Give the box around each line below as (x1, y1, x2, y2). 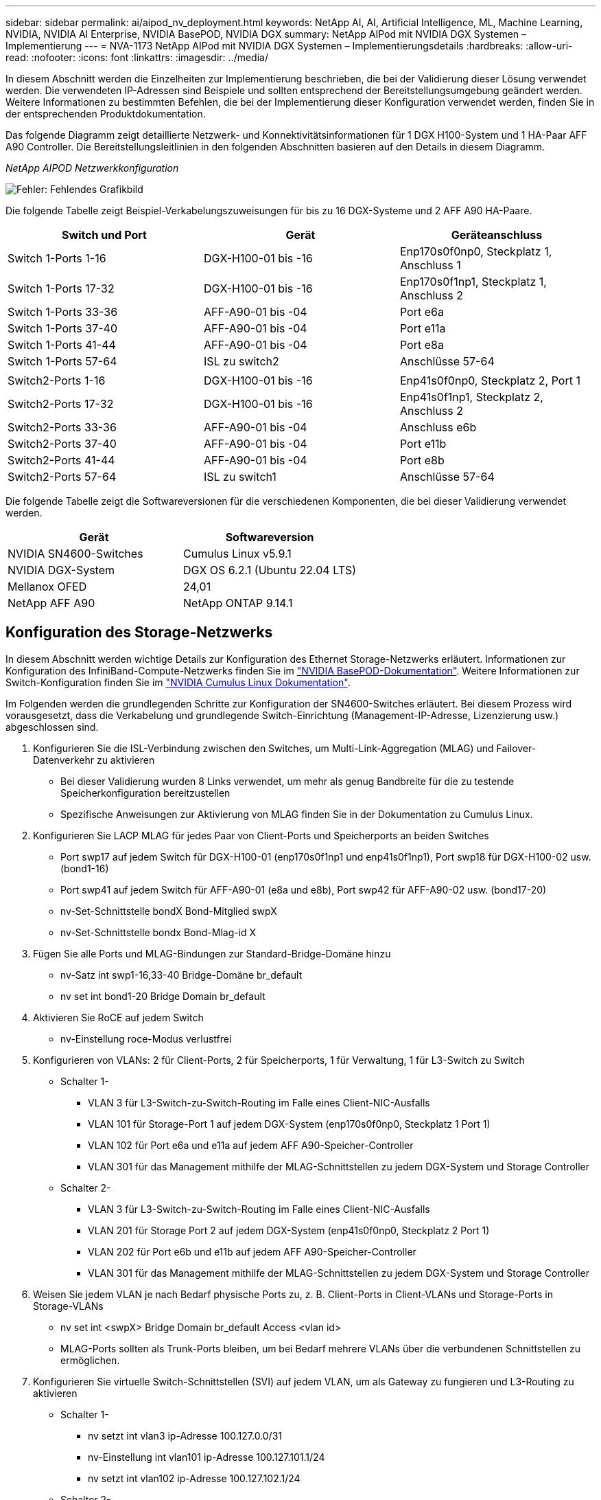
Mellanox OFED (8, 580, 87, 593)
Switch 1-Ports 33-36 (8, 305, 118, 319)
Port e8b (399, 453, 445, 467)
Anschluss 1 (399, 258, 461, 272)
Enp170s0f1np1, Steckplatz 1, (399, 275, 547, 288)
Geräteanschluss (451, 228, 543, 242)
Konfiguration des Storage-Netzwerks (5, 624, 273, 641)
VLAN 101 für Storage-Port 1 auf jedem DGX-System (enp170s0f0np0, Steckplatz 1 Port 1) (88, 1117, 491, 1130)
